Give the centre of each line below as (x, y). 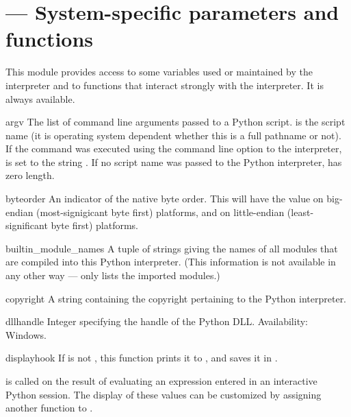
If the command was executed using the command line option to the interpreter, (174, 148)
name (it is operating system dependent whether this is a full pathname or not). (173, 135)
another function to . (49, 408)
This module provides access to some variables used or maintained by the (159, 72)
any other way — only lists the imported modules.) (113, 275)
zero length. (30, 175)
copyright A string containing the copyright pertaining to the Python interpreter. (176, 298)
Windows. (26, 334)
